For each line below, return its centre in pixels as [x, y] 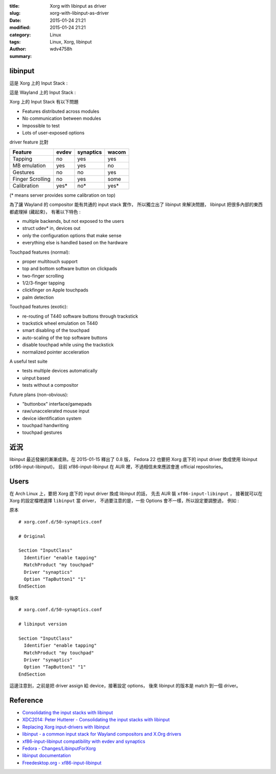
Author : [18, 49]
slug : [15, 13]
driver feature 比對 [29, 142]
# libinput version [43, 624]
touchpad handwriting [45, 426]
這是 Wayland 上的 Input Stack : [43, 93]
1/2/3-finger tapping [43, 283]
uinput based [36, 378]
